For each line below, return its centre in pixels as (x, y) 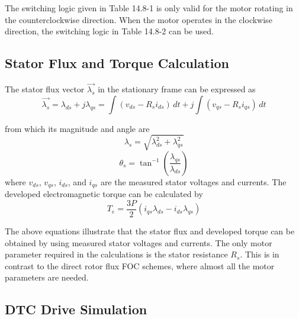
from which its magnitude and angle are (77, 128)
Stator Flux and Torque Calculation (117, 63)
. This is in (260, 254)
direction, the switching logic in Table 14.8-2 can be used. (109, 31)
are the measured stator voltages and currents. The (193, 181)
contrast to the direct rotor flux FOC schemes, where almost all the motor (140, 265)
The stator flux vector (45, 89)
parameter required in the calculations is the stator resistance (116, 254)
